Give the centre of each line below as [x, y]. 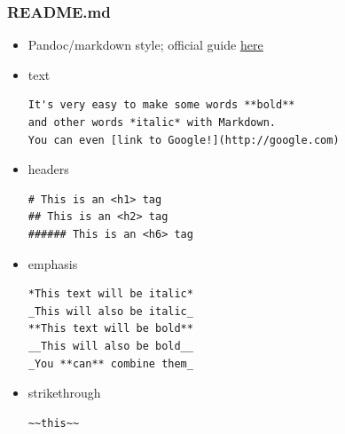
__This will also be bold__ [110, 346]
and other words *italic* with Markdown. [152, 122]
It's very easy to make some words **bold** [161, 105]
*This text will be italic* [110, 294]
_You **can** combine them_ [110, 363]
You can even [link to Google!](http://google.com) [184, 140]
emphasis [53, 263]
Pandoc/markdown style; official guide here [145, 45]
